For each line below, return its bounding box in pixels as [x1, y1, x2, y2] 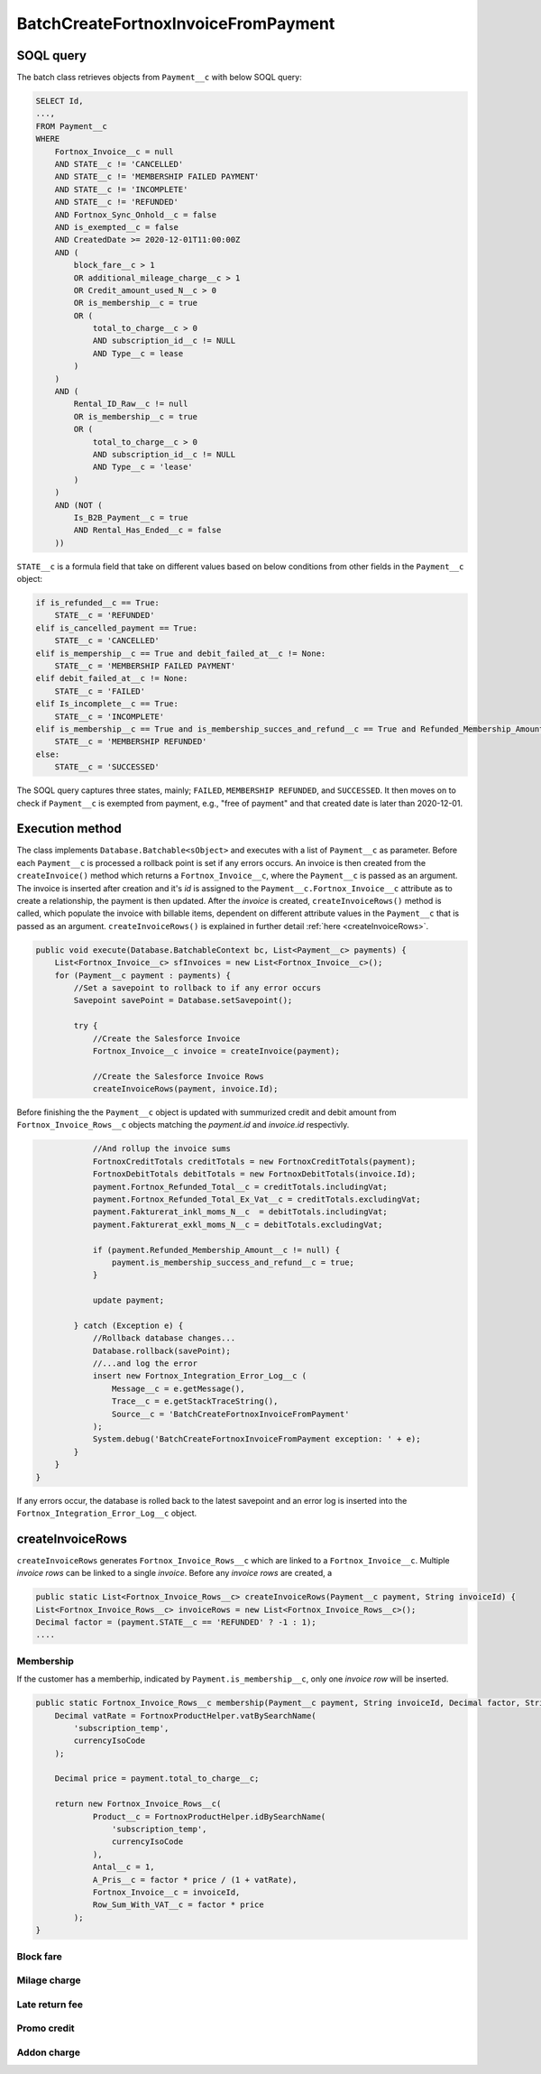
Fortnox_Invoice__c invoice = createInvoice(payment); [92, 1046, 341, 1055]
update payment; [92, 1295, 165, 1305]
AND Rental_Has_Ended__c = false [73, 525, 222, 536]
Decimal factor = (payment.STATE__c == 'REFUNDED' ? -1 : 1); [35, 1618, 316, 1627]
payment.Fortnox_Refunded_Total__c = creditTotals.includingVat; [92, 1182, 388, 1192]
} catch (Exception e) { [73, 1320, 184, 1331]
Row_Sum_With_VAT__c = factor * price [92, 1900, 265, 1910]
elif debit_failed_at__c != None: [35, 673, 188, 684]
